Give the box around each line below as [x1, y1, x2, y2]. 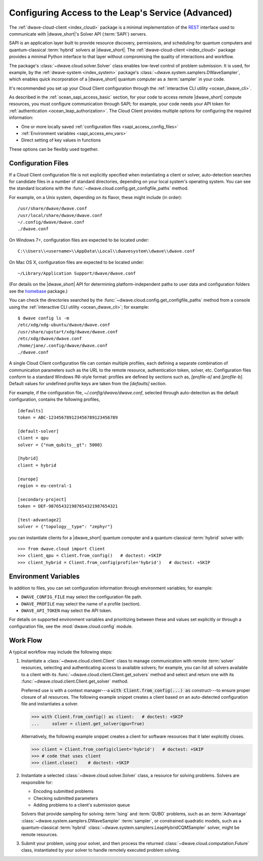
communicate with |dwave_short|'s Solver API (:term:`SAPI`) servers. [9, 31, 147, 37]
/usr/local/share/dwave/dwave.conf [18, 213, 103, 218]
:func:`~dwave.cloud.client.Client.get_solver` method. [21, 678, 129, 685]
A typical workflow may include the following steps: [9, 649, 113, 655]
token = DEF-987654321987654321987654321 [18, 504, 118, 509]
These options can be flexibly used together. [9, 146, 99, 152]
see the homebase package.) [9, 288, 68, 294]
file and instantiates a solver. [21, 701, 79, 707]
